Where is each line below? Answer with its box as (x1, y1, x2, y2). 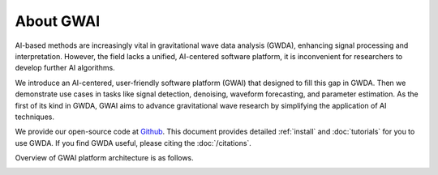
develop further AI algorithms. (15, 63, 115, 73)
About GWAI (15, 12, 101, 30)
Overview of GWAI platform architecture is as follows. (15, 153, 194, 163)
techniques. (15, 112, 54, 122)
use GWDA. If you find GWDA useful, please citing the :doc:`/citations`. (15, 138, 251, 147)
